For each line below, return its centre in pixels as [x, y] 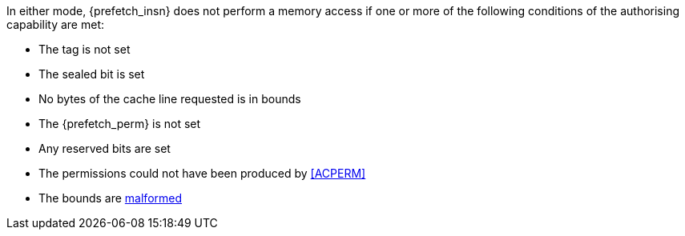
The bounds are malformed [111, 198]
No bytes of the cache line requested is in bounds [170, 99]
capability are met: [56, 24]
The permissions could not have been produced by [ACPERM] [202, 173]
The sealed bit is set [92, 74]
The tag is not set [85, 49]
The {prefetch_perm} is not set [120, 124]
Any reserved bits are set [105, 148]
